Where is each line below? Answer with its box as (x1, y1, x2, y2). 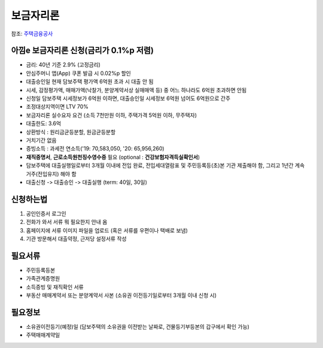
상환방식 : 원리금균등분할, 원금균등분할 (26, 128, 116, 135)
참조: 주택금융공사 (11, 30, 53, 37)
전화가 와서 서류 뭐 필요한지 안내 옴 (26, 219, 108, 226)
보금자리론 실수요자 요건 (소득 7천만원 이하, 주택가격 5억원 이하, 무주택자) (26, 111, 197, 119)
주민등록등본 (26, 267, 56, 274)
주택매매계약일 (26, 331, 60, 338)
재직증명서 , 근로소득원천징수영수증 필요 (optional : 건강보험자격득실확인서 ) (26, 153, 200, 161)
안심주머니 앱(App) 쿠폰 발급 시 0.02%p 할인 (26, 69, 131, 77)
